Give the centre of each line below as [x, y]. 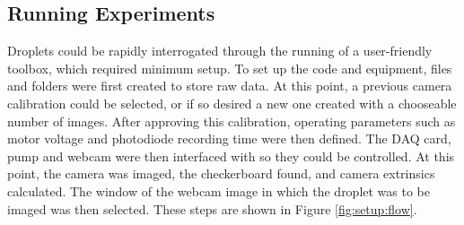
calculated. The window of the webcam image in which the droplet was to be [219, 190]
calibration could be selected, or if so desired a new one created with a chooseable [232, 103]
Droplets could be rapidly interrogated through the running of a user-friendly [220, 51]
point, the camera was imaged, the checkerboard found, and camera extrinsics [221, 173]
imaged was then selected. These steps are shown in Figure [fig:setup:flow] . [212, 208]
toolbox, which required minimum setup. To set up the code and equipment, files [230, 68]
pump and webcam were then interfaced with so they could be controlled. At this [231, 156]
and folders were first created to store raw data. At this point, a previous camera [230, 86]
